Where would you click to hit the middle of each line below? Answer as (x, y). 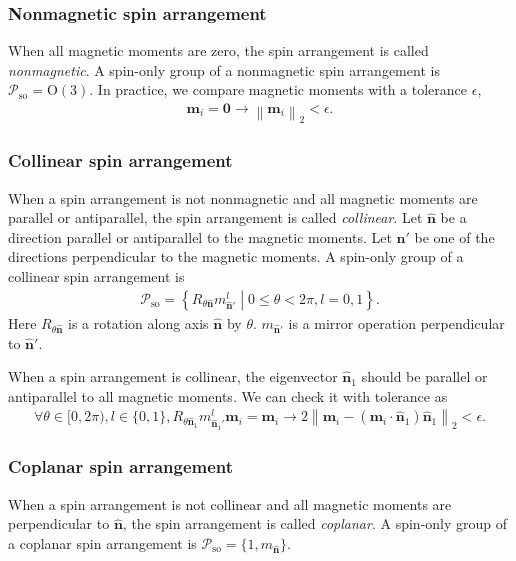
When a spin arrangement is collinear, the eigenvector (173, 376)
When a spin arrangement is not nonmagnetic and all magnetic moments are (243, 197)
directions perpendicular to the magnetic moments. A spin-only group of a (236, 256)
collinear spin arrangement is (96, 275)
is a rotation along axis (138, 322)
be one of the (454, 236)
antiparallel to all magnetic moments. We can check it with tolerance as (228, 395)
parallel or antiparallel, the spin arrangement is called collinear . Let (215, 217)
